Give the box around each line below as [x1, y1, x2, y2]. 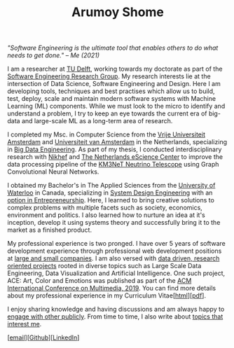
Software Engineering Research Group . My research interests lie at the [7, 72, 212, 81]
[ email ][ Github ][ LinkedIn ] [7, 333, 80, 342]
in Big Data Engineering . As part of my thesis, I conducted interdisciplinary [7, 145, 222, 154]
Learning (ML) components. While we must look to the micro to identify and [7, 102, 226, 111]
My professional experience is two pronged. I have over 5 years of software [7, 239, 226, 248]
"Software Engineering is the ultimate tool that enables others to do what [7, 43, 219, 53]
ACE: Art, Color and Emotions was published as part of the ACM [7, 277, 192, 285]
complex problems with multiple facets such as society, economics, [7, 204, 203, 212]
